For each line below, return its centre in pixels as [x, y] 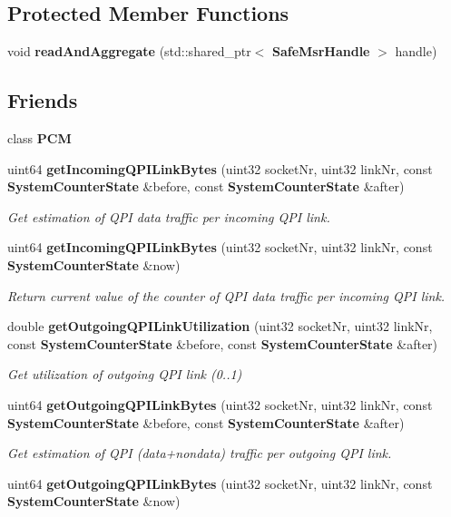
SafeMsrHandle [321, 51]
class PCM [39, 138]
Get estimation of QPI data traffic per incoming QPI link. [169, 216]
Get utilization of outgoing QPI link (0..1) [125, 374]
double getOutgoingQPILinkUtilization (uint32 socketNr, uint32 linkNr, [220, 326]
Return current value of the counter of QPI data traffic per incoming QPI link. [226, 295]
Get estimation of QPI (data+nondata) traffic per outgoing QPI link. [200, 453]
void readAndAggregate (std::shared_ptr [129, 51]
